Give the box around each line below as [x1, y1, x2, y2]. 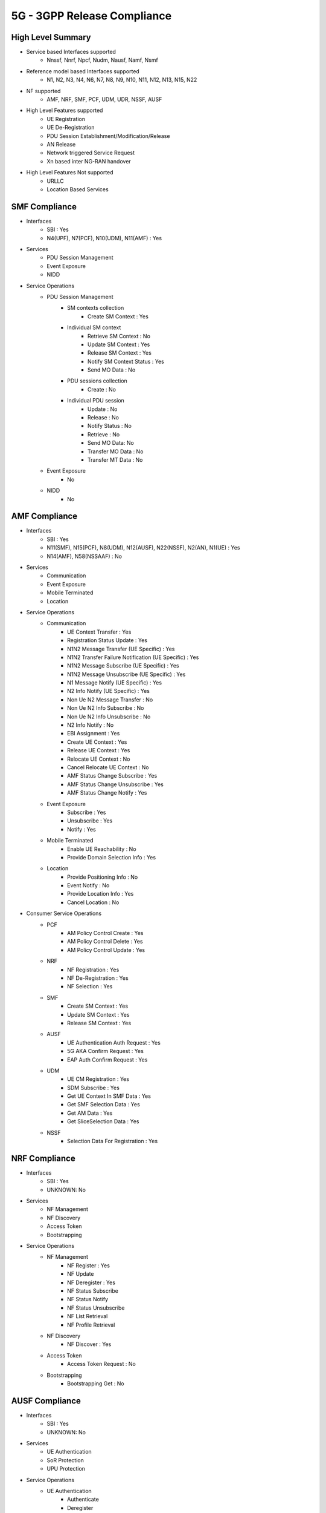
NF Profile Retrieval [67, 1321, 115, 1328]
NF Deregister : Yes [67, 1279, 116, 1286]
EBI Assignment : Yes [67, 730, 120, 737]
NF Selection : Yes [67, 983, 113, 990]
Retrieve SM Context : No [88, 332, 151, 340]
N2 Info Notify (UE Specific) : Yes [67, 688, 150, 695]
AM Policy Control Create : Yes [67, 930, 144, 937]
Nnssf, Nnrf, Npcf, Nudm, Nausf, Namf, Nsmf [46, 56, 158, 64]
